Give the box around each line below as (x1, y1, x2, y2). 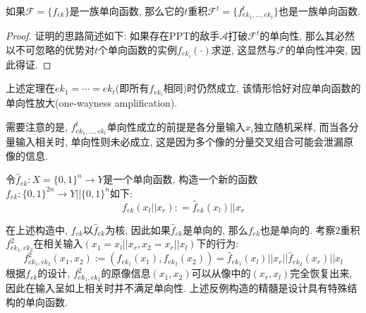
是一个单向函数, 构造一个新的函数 (103, 172, 258, 187)
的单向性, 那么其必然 (260, 28, 355, 43)
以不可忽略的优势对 (6, 42, 94, 57)
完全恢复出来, (290, 266, 353, 280)
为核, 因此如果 (105, 222, 171, 237)
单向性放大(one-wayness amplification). (6, 95, 178, 110)
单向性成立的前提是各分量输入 (106, 119, 245, 134)
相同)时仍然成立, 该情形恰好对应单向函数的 (163, 81, 361, 95)
